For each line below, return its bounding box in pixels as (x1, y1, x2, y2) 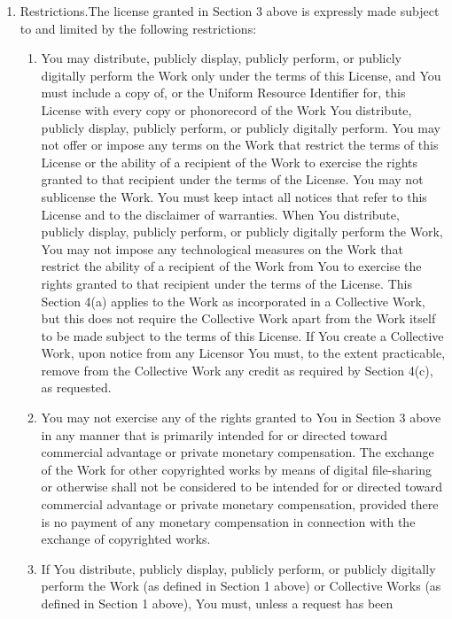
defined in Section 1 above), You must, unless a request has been (41, 594, 394, 612)
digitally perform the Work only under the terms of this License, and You (41, 66, 441, 84)
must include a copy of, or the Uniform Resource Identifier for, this (41, 83, 406, 102)
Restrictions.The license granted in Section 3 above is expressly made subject (19, 2, 440, 19)
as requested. (41, 378, 112, 397)
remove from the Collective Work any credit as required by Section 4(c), (41, 360, 433, 379)
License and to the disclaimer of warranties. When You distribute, (41, 205, 400, 223)
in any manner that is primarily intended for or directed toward (41, 425, 388, 444)
